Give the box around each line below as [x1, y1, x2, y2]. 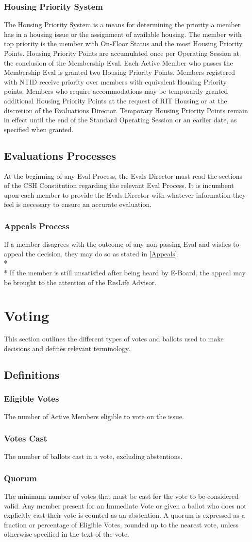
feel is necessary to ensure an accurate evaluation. [4, 199, 152, 209]
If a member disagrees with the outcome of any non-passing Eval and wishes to [4, 239, 239, 249]
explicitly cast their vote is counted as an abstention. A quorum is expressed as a [4, 510, 245, 520]
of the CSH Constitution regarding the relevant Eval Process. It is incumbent [4, 180, 234, 190]
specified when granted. [4, 124, 74, 134]
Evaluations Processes [4, 148, 116, 163]
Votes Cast [4, 432, 48, 444]
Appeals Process [4, 220, 69, 232]
